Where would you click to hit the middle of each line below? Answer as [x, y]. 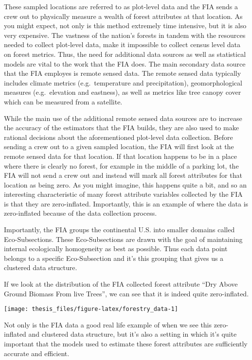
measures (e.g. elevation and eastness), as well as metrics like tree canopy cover [123, 92]
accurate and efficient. [37, 353]
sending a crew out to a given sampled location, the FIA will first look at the [119, 146]
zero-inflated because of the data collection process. [81, 213]
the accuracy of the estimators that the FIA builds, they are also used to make [121, 128]
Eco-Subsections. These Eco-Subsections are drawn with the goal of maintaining [123, 239]
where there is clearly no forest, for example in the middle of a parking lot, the [121, 165]
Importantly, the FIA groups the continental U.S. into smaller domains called [119, 230]
